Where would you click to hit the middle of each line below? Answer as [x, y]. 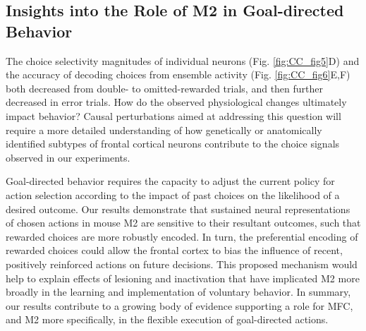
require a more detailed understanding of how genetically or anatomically [164, 130]
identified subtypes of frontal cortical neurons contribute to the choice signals [173, 144]
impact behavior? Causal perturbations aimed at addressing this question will [173, 115]
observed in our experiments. [68, 157]
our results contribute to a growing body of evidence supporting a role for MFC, [179, 305]
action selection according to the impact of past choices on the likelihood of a [173, 194]
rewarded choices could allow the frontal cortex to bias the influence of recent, [174, 250]
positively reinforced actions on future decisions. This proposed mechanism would [182, 264]
